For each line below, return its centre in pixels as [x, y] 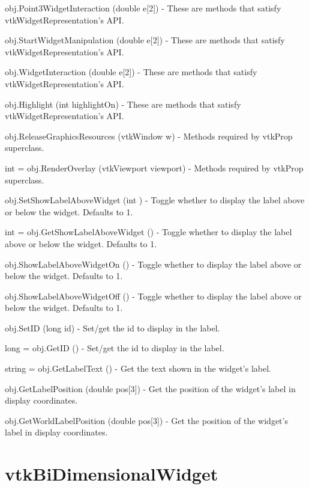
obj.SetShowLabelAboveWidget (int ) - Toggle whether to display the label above [155, 200]
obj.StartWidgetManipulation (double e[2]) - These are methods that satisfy [145, 40]
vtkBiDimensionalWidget [112, 474]
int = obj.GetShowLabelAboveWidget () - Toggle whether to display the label [148, 232]
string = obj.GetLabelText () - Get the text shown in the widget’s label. [138, 368]
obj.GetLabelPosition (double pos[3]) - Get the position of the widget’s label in [150, 388]
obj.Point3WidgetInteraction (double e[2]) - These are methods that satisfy [143, 8]
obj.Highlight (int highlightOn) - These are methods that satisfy [123, 104]
